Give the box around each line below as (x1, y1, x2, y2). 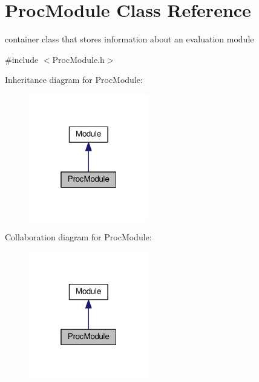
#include (5, 53, 39, 65)
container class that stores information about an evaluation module (5, 33, 254, 45)
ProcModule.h (52, 53, 105, 65)
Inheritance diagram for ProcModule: (5, 73, 143, 86)
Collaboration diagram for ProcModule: (5, 231, 152, 243)
